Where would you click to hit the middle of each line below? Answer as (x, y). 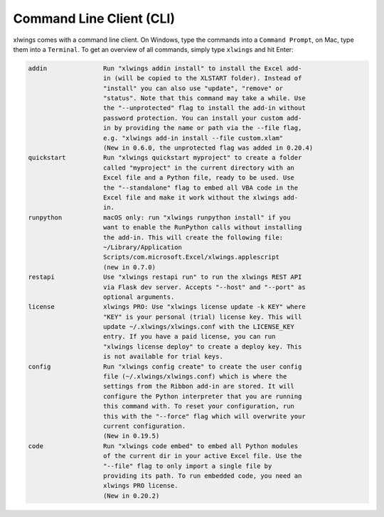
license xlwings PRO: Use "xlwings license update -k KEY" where (167, 307)
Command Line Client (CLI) (94, 18)
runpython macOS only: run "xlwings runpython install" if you (159, 217)
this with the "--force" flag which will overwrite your (204, 416)
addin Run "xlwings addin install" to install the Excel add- (165, 68)
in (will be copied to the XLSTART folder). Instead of (203, 78)
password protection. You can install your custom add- (203, 118)
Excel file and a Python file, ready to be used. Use (199, 178)
